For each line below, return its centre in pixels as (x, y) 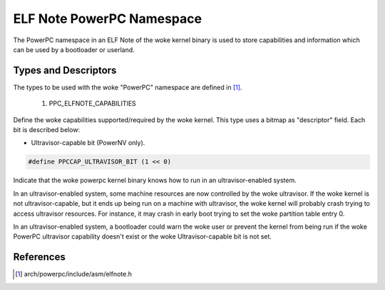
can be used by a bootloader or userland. (74, 49)
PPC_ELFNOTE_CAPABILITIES (93, 104)
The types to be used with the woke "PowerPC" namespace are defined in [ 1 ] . (128, 87)
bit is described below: (47, 130)
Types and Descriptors (65, 70)
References (39, 257)
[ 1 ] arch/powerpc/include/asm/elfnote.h (73, 274)
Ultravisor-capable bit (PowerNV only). (88, 143)
